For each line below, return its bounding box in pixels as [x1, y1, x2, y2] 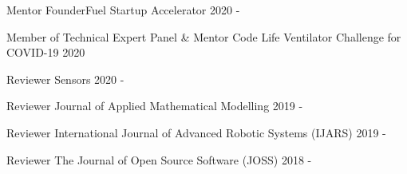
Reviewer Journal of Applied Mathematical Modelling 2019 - [6, 97, 303, 114]
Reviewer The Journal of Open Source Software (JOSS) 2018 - [6, 151, 312, 168]
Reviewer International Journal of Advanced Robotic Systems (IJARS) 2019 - [6, 124, 386, 140]
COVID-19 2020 [6, 44, 85, 61]
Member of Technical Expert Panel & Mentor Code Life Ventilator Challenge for [6, 28, 401, 45]
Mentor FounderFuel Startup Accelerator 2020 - [6, 2, 240, 18]
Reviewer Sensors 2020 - [6, 70, 124, 87]
